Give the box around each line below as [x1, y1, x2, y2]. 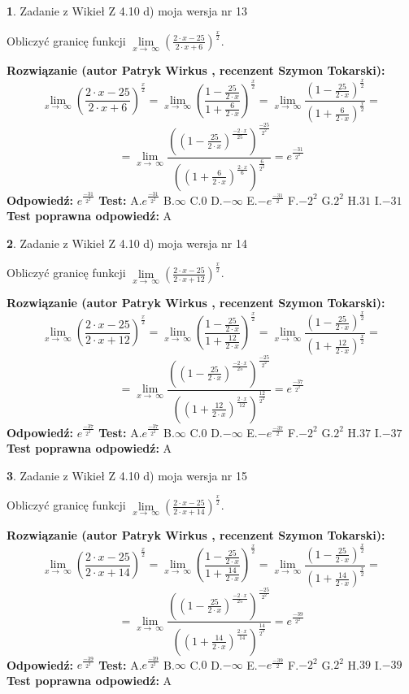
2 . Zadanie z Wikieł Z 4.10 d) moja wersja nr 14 [7, 234, 248, 251]
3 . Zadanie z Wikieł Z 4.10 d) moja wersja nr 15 [7, 466, 248, 484]
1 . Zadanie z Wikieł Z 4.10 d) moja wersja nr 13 [7, 2, 248, 19]
